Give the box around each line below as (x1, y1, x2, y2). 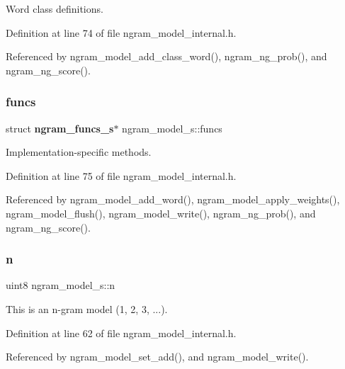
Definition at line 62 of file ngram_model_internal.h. (6, 325, 237, 340)
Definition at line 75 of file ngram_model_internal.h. (6, 168, 237, 183)
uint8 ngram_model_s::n (6, 278, 115, 293)
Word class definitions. (6, 1, 103, 16)
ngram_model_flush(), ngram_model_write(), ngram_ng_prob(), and (6, 205, 316, 220)
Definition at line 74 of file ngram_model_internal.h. (6, 25, 237, 40)
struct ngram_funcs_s (6, 120, 114, 135)
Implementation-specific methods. (6, 144, 152, 159)
